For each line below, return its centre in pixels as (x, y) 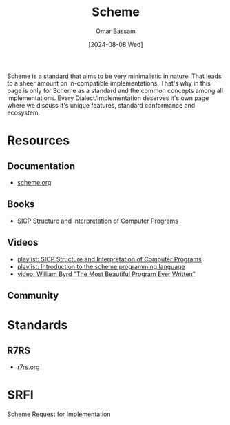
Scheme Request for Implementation (59, 414)
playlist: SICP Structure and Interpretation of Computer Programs (109, 259)
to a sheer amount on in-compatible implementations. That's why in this (109, 83)
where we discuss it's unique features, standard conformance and (101, 105)
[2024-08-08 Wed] (116, 44)
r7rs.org (28, 367)
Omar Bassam (116, 31)
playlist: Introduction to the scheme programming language (101, 266)
